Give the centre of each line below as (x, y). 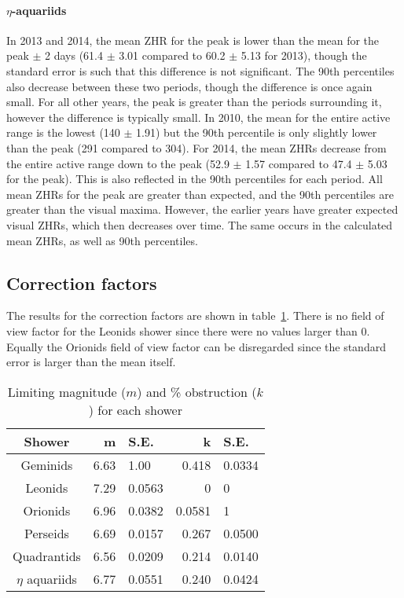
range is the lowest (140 (63, 132)
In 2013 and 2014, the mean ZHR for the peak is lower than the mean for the (193, 40)
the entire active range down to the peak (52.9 (118, 163)
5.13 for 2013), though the (304, 55)
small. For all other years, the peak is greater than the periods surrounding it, (194, 102)
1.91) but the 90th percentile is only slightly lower (257, 132)
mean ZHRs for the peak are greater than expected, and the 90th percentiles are (200, 194)
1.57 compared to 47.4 (299, 163)
